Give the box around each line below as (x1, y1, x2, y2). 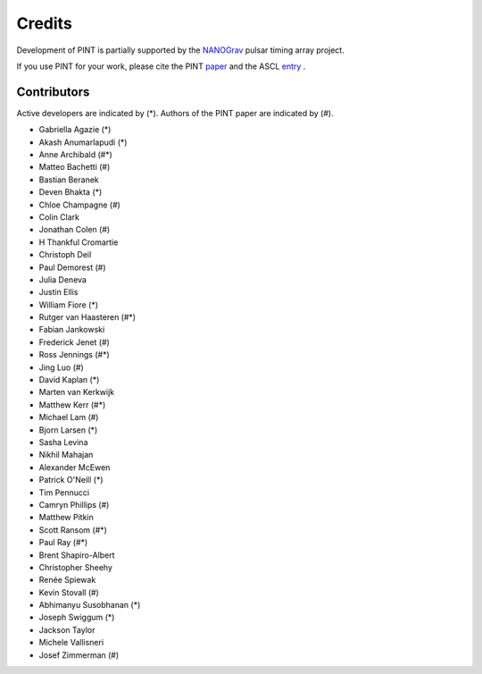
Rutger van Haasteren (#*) (38, 312, 137, 323)
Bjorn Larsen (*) (38, 425, 98, 435)
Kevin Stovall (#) (38, 586, 100, 598)
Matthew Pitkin (38, 512, 94, 523)
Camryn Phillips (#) (38, 499, 110, 510)
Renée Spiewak (38, 575, 96, 586)
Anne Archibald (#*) (38, 149, 113, 160)
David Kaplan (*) (38, 375, 100, 385)
